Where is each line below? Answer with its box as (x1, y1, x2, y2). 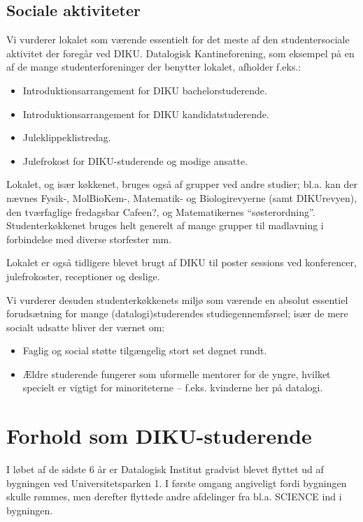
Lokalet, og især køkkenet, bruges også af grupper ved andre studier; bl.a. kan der (6, 177, 358, 191)
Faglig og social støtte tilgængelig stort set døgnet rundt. (22, 343, 267, 358)
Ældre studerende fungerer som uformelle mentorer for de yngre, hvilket (22, 366, 331, 381)
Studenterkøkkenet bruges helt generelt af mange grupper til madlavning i (6, 218, 324, 233)
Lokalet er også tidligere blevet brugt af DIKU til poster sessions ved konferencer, (6, 255, 357, 270)
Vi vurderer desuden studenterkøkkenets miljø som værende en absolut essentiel (6, 292, 348, 307)
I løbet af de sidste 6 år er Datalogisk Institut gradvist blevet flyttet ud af (6, 462, 324, 477)
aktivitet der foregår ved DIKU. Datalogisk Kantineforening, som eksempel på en (6, 45, 355, 60)
